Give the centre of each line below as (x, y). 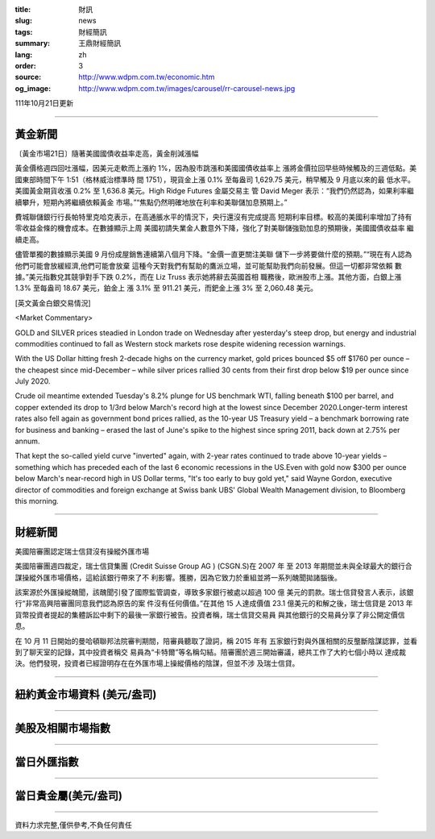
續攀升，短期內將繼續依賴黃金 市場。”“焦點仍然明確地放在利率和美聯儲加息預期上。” (151, 202)
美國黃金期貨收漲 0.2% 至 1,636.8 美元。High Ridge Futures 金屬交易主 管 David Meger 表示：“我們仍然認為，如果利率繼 (214, 191)
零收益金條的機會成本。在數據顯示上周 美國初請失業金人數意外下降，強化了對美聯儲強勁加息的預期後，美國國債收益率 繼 (214, 228)
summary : (33, 44)
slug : (23, 21)
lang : (24, 54)
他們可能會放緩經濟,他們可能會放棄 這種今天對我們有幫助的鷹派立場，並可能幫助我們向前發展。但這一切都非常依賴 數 (208, 265)
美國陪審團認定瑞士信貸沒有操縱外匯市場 (82, 551)
